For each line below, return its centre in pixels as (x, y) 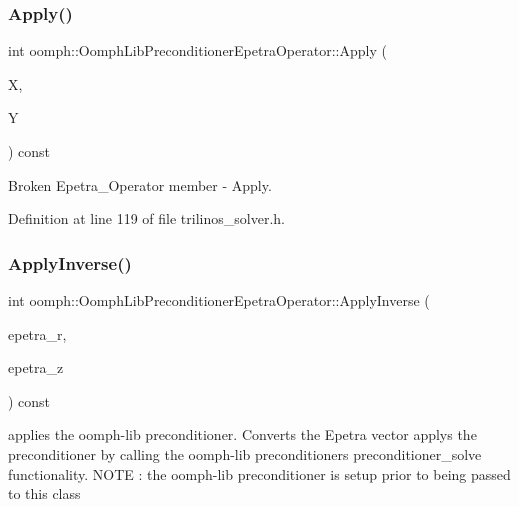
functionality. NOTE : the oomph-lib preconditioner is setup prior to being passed (259, 473)
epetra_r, (37, 333)
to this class (44, 493)
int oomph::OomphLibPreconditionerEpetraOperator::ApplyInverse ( (219, 300)
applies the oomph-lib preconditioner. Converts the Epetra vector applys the (242, 434)
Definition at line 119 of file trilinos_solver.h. (146, 218)
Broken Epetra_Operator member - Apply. (140, 184)
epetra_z (36, 367)
